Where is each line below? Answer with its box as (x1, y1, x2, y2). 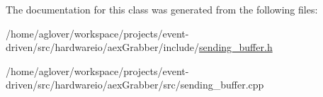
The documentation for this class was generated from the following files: (6, 2, 318, 16)
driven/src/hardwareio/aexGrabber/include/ (6, 40, 200, 55)
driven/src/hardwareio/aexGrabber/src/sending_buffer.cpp (6, 77, 264, 92)
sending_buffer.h (199, 40, 273, 55)
